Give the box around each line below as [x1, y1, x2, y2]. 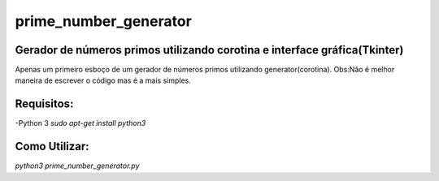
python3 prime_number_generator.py [15, 161, 140, 170]
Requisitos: [15, 97, 74, 111]
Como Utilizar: [15, 140, 89, 153]
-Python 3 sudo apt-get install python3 [15, 119, 146, 128]
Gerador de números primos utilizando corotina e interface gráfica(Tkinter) [15, 43, 404, 57]
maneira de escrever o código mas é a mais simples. [15, 75, 191, 85]
